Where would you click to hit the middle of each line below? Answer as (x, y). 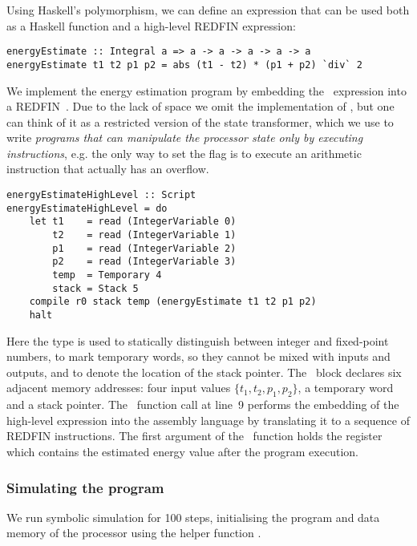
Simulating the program (85, 487)
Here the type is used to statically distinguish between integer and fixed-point (198, 340)
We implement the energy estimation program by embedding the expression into (206, 90)
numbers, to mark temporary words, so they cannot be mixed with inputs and (198, 356)
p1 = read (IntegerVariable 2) (144, 248)
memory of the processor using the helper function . (134, 533)
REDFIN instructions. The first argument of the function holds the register (194, 436)
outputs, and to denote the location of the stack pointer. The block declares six (204, 372)
